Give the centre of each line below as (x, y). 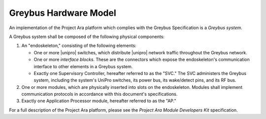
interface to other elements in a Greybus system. (83, 66)
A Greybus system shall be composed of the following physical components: (87, 37)
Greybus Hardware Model (63, 13)
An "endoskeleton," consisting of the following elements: (79, 46)
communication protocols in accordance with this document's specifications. (100, 94)
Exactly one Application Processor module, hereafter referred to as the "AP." (99, 101)
